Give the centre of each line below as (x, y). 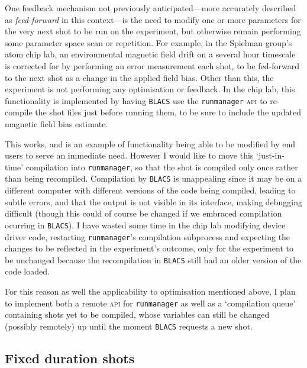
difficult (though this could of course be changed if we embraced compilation (143, 213)
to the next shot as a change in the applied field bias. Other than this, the (139, 77)
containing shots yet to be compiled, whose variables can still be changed (137, 314)
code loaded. (27, 271)
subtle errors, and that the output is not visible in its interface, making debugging (154, 201)
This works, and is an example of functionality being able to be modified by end (150, 143)
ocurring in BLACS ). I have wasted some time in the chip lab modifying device (145, 225)
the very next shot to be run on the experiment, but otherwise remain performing (153, 31)
